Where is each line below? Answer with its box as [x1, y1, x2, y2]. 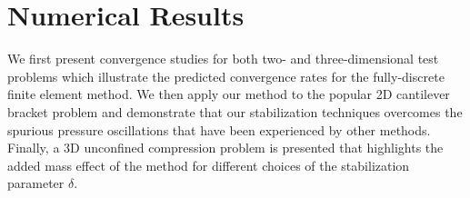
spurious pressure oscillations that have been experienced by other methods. [7, 120, 431, 139]
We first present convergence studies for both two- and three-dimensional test [7, 49, 439, 68]
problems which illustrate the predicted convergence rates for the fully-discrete [7, 66, 445, 85]
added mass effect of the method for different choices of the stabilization [7, 155, 410, 174]
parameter [7, 173, 65, 193]
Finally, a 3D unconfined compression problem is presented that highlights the [7, 138, 444, 157]
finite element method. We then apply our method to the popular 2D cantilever [7, 84, 450, 104]
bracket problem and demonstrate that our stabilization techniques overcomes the [7, 102, 463, 121]
